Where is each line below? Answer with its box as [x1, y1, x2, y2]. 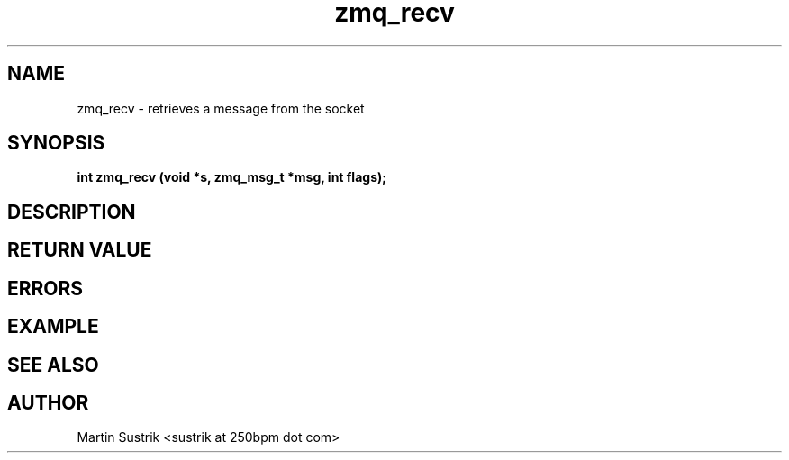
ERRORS [7, 276, 84, 300]
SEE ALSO [7, 353, 99, 376]
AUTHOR [7, 391, 89, 414]
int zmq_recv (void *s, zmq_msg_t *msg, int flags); [77, 169, 387, 185]
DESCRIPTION [7, 200, 136, 223]
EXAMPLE [7, 315, 99, 338]
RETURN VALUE [7, 239, 152, 262]
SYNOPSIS [7, 131, 105, 155]
